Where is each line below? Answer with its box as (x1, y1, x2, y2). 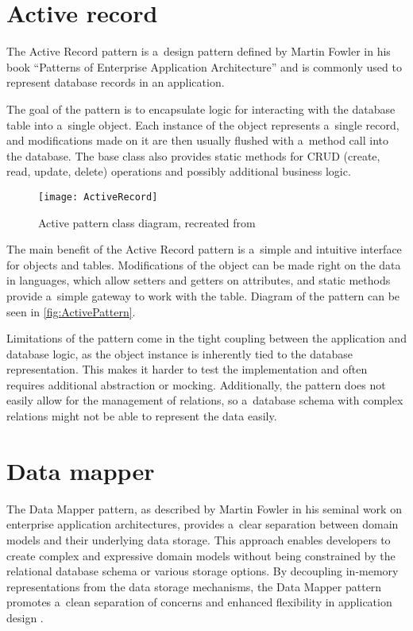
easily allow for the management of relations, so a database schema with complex (6, 392, 403, 408)
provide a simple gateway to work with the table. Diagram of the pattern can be (6, 287, 400, 304)
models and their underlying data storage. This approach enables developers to (6, 531, 391, 548)
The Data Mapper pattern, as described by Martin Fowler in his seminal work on (6, 500, 402, 517)
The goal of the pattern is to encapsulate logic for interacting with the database (6, 100, 396, 117)
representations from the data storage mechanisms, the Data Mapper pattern (6, 578, 382, 594)
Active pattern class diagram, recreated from (38, 214, 256, 230)
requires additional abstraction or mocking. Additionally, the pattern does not (6, 376, 386, 393)
